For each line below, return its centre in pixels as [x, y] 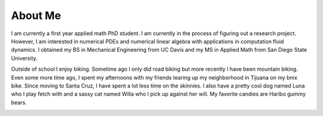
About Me [36, 15]
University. [25, 58]
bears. [19, 102]
